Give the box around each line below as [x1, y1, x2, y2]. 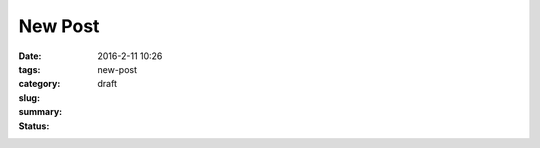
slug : [18, 91, 40, 104]
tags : [18, 63, 41, 75]
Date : [18, 50, 42, 62]
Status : [18, 120, 50, 132]
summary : [18, 106, 63, 118]
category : [18, 78, 61, 90]
